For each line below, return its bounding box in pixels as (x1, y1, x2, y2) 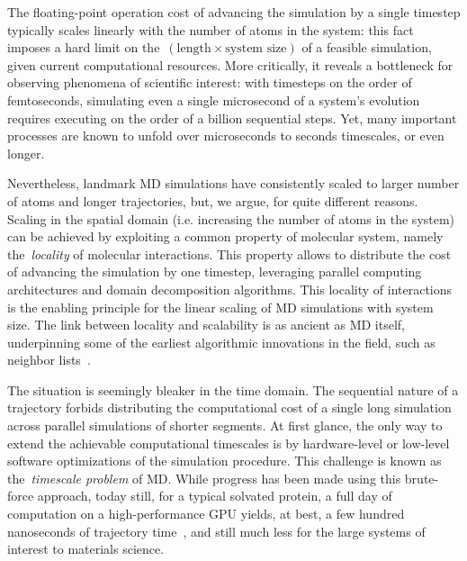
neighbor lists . (7, 350, 91, 369)
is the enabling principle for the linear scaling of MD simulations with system (7, 297, 434, 316)
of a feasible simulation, (301, 38, 432, 57)
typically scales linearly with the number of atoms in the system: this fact (7, 20, 414, 39)
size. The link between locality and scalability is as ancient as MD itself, (7, 315, 406, 334)
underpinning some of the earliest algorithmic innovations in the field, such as (7, 332, 436, 351)
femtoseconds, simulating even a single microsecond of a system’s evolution (7, 90, 420, 109)
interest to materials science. (7, 539, 165, 558)
